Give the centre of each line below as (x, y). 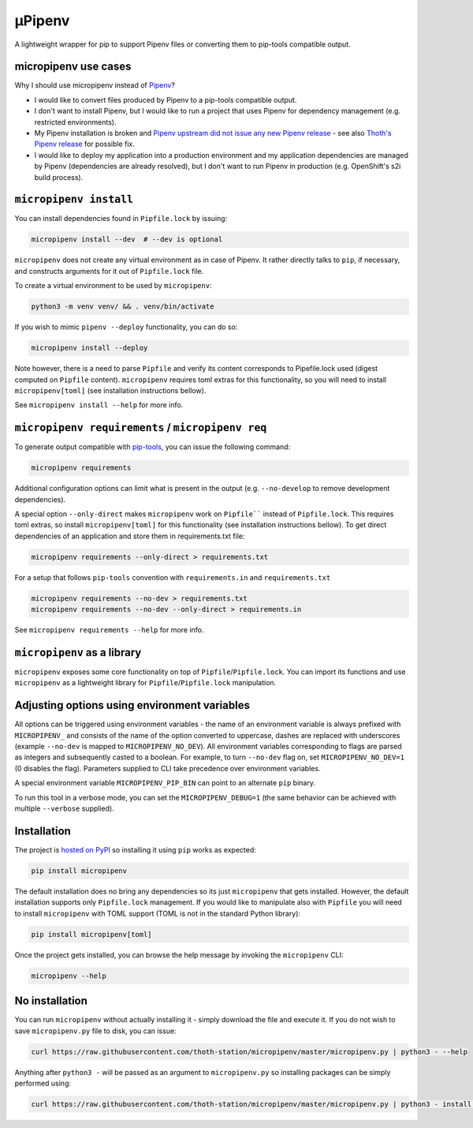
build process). (59, 177)
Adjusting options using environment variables (132, 705)
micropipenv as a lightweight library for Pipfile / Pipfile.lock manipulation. (145, 683)
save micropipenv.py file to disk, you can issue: (95, 1031)
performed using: (43, 1083)
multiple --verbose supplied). (64, 808)
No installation (51, 1001)
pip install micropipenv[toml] (92, 934)
